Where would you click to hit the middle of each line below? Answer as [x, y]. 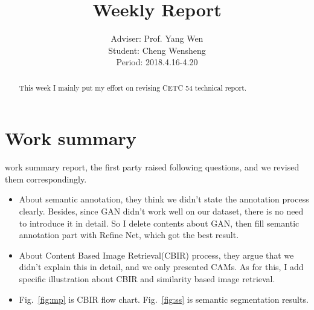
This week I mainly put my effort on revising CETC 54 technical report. [133, 87]
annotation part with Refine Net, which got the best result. [129, 235]
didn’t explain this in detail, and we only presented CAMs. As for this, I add [161, 267]
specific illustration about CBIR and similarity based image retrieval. [147, 279]
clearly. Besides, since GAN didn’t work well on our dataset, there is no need [161, 211]
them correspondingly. [46, 179]
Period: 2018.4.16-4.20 [157, 62]
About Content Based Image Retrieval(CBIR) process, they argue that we [156, 255]
